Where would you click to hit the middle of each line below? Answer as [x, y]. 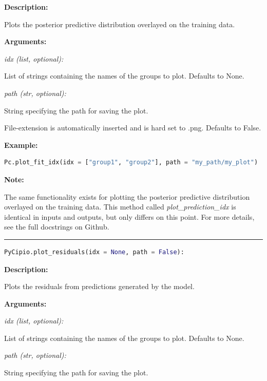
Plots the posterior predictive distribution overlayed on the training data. [120, 24]
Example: [21, 145]
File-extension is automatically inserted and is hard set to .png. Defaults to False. [133, 128]
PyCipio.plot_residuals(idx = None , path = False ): [94, 252]
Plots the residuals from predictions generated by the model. [99, 286]
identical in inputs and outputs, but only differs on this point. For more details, [129, 216]
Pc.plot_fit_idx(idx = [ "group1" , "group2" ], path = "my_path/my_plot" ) [131, 163]
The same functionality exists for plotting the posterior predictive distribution [127, 196]
